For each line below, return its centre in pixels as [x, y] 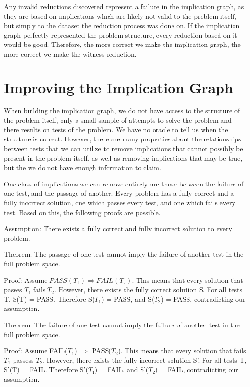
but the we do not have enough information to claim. [83, 167]
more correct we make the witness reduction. [70, 54]
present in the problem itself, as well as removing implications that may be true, [123, 158]
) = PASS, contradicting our [203, 299]
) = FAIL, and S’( [122, 369]
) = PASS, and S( [128, 299]
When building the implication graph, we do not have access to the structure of [122, 110]
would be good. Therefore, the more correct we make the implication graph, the [122, 44]
